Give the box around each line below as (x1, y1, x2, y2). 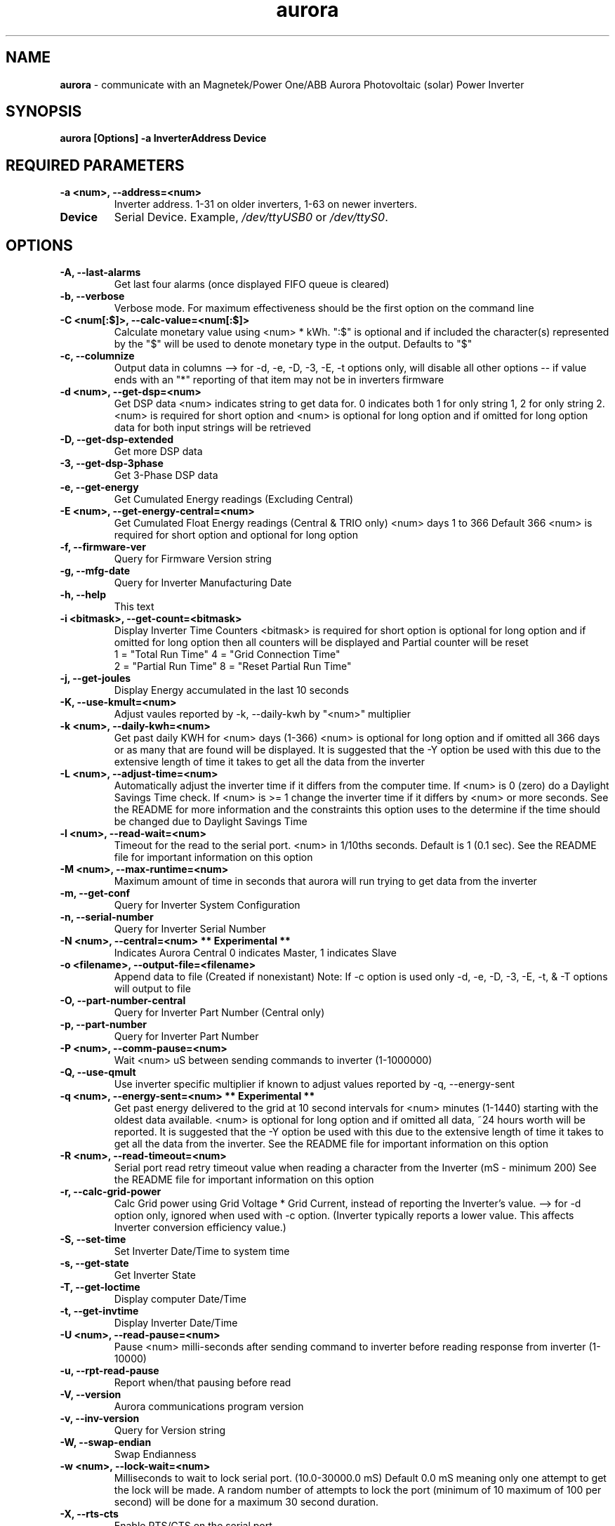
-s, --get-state (60, 1257, 129, 1270)
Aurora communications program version (114, 1400, 304, 1413)
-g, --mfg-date (60, 565, 131, 577)
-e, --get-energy (60, 481, 139, 494)
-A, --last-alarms (60, 266, 141, 279)
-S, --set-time (60, 1233, 126, 1246)
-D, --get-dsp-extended (60, 433, 174, 446)
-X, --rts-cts (60, 1508, 119, 1520)
